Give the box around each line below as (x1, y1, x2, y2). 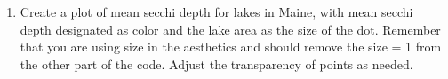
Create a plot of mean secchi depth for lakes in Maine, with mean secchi (20, 3, 413, 20)
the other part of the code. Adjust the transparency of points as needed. (20, 54, 413, 73)
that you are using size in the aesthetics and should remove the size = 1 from (20, 37, 442, 56)
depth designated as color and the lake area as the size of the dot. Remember (20, 20, 441, 38)
